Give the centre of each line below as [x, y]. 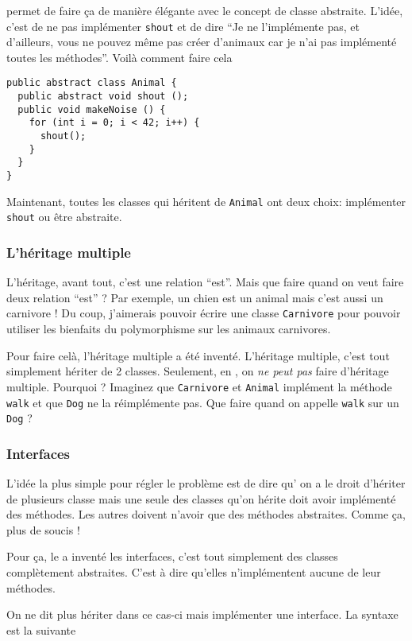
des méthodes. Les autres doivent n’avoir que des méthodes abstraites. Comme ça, [206, 514]
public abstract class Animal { [92, 83]
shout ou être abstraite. [64, 217]
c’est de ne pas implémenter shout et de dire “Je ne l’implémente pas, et [183, 26]
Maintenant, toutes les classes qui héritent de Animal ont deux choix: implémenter [206, 201]
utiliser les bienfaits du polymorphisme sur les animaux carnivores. [169, 329]
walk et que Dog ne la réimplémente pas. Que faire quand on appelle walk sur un [203, 402]
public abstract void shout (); [103, 97]
